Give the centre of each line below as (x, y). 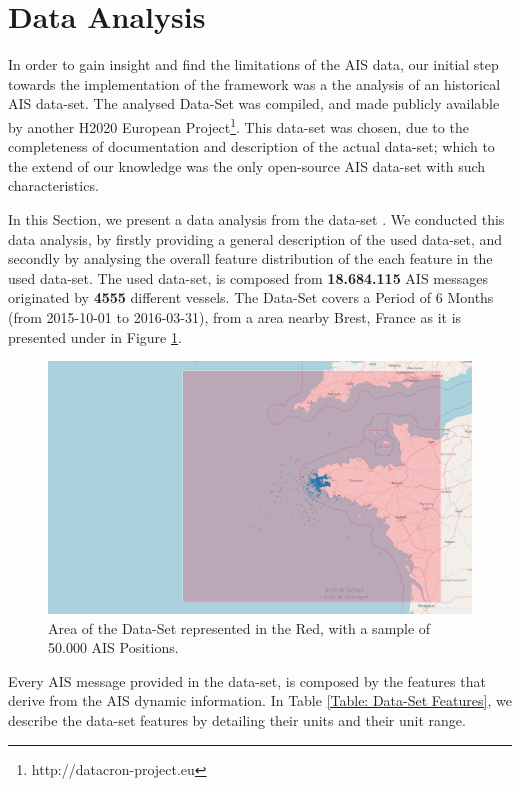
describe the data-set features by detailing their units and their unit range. (237, 720)
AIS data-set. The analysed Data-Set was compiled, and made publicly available (254, 103)
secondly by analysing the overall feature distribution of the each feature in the (250, 258)
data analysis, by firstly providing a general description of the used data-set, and (255, 238)
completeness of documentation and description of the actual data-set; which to (251, 146)
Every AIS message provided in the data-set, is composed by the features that (247, 680)
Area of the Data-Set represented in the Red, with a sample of (239, 627)
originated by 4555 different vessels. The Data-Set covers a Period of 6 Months (251, 297)
